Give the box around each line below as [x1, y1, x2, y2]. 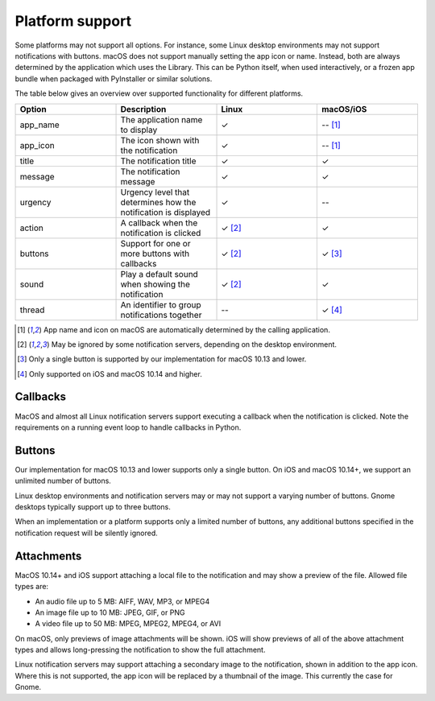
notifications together [120, 309, 202, 320]
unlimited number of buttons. [14, 476, 112, 486]
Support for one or [120, 237, 191, 249]
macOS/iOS [321, 103, 367, 114]
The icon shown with [120, 134, 200, 146]
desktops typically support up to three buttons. [14, 502, 171, 512]
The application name [120, 113, 203, 125]
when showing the [120, 278, 191, 290]
